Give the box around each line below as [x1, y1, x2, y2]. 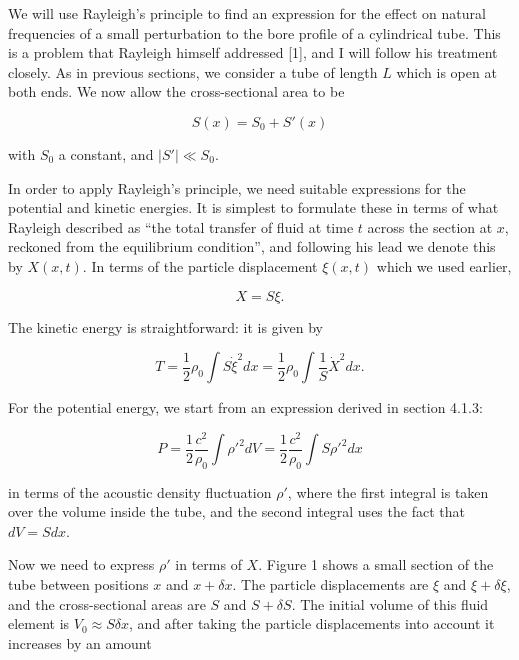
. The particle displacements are [232, 574, 429, 595]
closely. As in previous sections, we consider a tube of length [8, 61, 378, 82]
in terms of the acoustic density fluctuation [8, 481, 272, 502]
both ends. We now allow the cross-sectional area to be [8, 81, 345, 102]
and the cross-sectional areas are [8, 593, 206, 614]
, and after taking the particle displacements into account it [129, 613, 495, 634]
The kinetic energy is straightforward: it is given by [8, 316, 323, 337]
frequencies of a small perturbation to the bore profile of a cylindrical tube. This [8, 22, 501, 43]
